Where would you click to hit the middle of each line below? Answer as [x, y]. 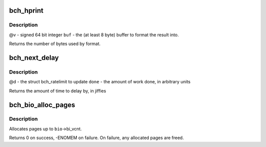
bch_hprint [26, 11]
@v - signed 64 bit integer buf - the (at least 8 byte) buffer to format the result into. [94, 35]
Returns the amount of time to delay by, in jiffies [58, 91]
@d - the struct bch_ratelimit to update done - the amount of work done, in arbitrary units [100, 82]
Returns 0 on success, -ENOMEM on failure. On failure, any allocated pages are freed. [97, 138]
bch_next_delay [34, 58]
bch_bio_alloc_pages [42, 105]
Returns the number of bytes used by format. [55, 44]
